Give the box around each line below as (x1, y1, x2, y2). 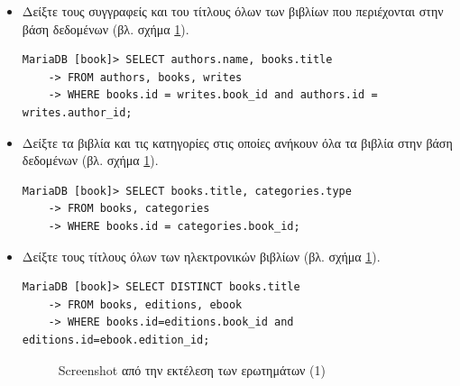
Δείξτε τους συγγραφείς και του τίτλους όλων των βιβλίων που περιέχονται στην (22, 2, 444, 20)
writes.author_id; (22, 106, 133, 119)
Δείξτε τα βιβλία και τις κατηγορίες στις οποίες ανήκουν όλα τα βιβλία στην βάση (22, 133, 453, 152)
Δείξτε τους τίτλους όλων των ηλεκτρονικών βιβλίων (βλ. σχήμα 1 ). (22, 246, 381, 265)
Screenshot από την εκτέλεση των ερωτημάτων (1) (58, 360, 326, 379)
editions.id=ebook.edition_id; (22, 333, 210, 346)
